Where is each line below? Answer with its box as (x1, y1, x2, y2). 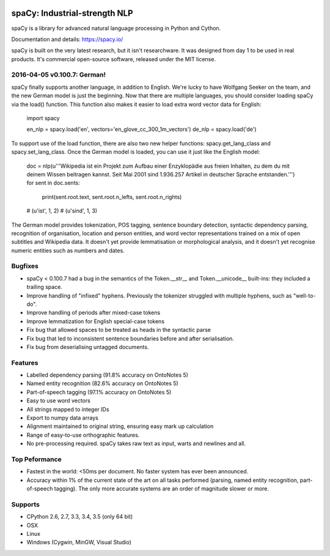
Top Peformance (11, 455, 62, 464)
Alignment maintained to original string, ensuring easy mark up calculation (26, 423, 214, 430)
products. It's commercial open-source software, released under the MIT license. (11, 55, 216, 62)
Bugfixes (11, 262, 39, 271)
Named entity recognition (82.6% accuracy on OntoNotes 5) (26, 380, 178, 387)
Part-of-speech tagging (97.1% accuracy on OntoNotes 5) (26, 388, 172, 396)
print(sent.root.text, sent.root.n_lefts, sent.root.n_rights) (42, 193, 182, 200)
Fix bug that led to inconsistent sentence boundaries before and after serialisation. (26, 334, 235, 342)
